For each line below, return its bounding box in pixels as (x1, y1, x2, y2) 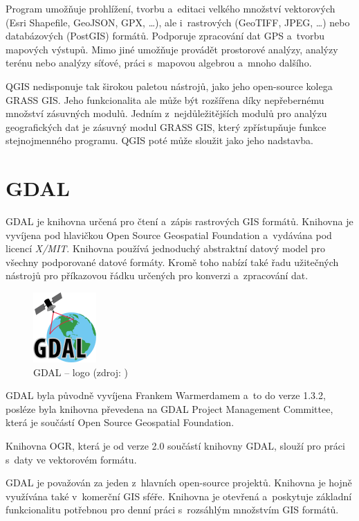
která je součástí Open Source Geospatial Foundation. (6, 415, 234, 430)
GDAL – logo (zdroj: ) (33, 364, 129, 379)
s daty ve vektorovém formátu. (6, 452, 137, 466)
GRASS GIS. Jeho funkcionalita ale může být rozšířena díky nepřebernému (6, 92, 324, 107)
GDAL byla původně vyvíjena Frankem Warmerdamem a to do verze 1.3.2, (6, 388, 326, 403)
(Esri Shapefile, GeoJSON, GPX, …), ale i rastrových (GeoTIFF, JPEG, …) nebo (6, 15, 350, 29)
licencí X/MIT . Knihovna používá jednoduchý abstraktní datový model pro (6, 241, 325, 256)
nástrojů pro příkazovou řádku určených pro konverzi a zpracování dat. (6, 268, 309, 283)
